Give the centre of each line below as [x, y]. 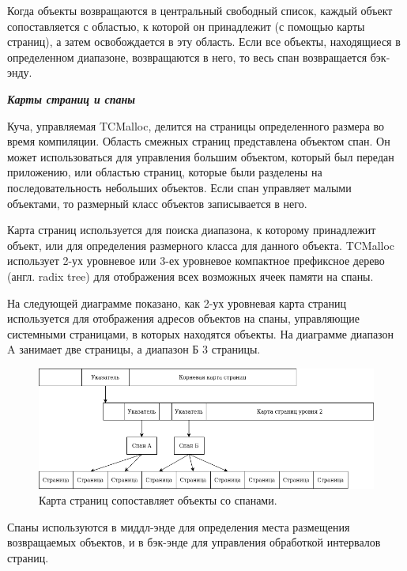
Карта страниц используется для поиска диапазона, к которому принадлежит [192, 230]
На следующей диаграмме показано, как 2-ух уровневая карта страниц [177, 303]
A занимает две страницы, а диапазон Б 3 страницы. [134, 349]
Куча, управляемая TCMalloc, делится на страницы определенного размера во [196, 125]
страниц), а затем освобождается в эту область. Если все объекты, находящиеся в [204, 42]
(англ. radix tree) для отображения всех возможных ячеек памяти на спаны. [190, 276]
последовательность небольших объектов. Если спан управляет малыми [179, 187]
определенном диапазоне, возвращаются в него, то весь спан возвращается [187, 57]
